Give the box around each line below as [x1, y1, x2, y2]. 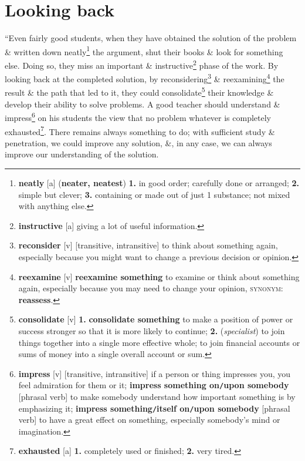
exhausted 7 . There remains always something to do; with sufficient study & [5, 123, 275, 137]
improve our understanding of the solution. [5, 148, 159, 160]
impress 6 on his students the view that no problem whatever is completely [5, 110, 272, 123]
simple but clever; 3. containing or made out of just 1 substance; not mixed [18, 188, 290, 200]
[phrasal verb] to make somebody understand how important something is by [18, 390, 296, 402]
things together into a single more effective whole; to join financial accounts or [18, 336, 300, 348]
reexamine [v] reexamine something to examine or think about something [18, 270, 300, 282]
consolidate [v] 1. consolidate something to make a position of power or [18, 313, 293, 325]
